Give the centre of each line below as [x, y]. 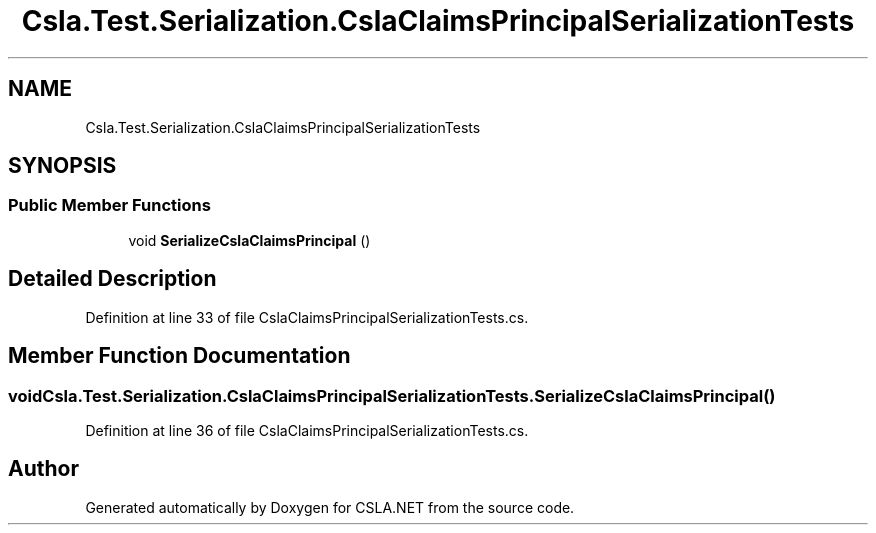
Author [43, 469]
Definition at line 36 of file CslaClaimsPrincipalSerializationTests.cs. [307, 430]
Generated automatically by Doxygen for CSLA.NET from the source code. [330, 507]
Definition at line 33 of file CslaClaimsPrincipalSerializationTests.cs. [307, 317]
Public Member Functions [109, 205]
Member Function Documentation [179, 356]
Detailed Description [112, 279]
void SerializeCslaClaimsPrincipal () [249, 240]
